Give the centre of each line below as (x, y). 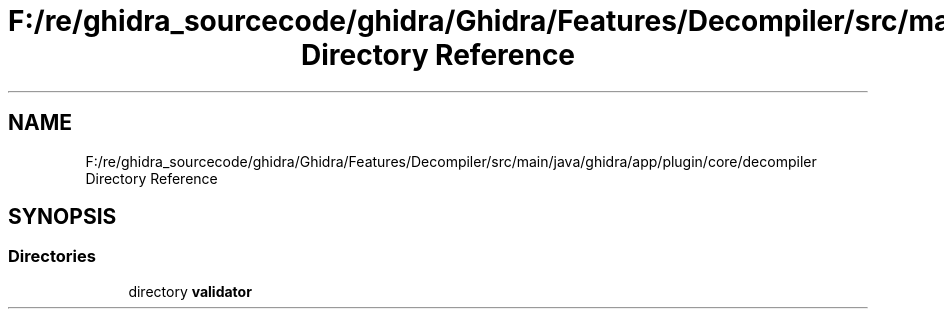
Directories (52, 256)
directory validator (190, 291)
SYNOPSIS (62, 217)
